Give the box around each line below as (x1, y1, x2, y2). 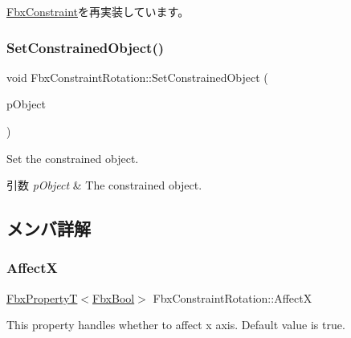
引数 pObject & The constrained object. (6, 177, 202, 193)
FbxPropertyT (6, 289, 78, 306)
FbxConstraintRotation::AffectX (153, 289, 312, 306)
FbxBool (92, 289, 135, 306)
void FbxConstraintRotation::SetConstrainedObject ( (6, 68, 268, 85)
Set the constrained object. (6, 149, 139, 166)
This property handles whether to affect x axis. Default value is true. (6, 316, 345, 333)
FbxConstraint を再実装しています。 (6, 3, 190, 19)
